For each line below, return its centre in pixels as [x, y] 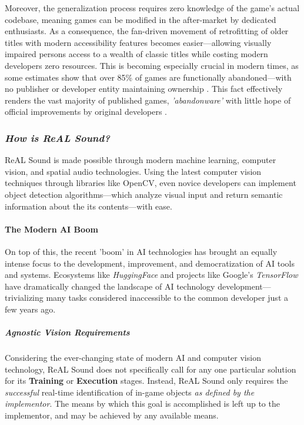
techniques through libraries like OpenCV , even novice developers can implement [151, 183]
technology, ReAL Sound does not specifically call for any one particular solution [151, 369]
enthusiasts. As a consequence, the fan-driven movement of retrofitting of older [147, 31]
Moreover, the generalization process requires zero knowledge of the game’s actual [152, 8]
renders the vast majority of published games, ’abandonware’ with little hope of [148, 100]
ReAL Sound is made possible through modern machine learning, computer [141, 160]
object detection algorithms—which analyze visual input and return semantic [144, 194]
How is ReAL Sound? [57, 137]
